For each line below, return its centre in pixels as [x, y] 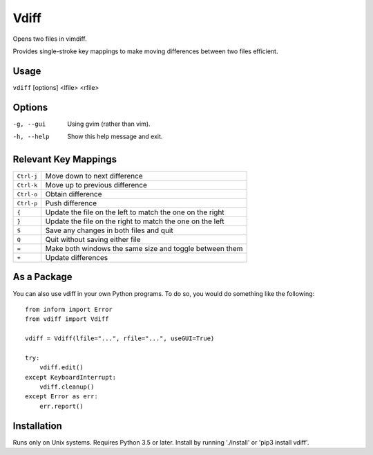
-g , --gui [29, 124]
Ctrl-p [27, 203]
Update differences [77, 258]
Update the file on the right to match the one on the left [135, 221]
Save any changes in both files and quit [109, 230]
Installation [37, 426]
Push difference [71, 203]
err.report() [61, 406]
